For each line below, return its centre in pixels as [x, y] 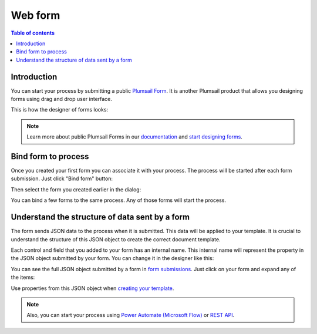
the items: [23, 277]
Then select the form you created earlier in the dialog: [76, 189]
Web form [36, 15]
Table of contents [33, 33]
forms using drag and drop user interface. [62, 99]
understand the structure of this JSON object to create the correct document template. [116, 239]
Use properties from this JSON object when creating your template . [92, 288]
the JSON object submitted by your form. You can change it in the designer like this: [112, 258]
